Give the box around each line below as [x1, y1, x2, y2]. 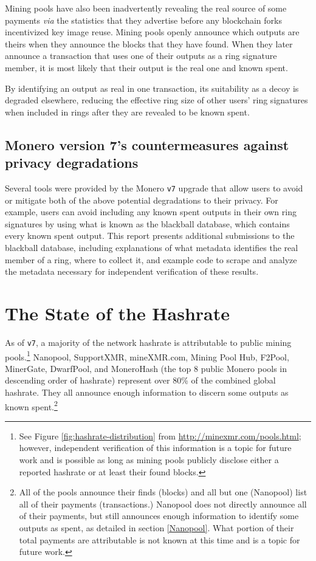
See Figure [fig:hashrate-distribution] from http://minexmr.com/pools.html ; [19, 429, 301, 442]
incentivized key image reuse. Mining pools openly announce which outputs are [5, 26, 300, 38]
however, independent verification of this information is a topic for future [19, 441, 292, 454]
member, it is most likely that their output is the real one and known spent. [5, 61, 288, 74]
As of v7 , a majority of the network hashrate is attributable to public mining [5, 336, 292, 348]
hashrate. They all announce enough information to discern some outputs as [5, 385, 289, 398]
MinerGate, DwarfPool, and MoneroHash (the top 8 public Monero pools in [5, 362, 287, 374]
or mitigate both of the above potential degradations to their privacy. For [5, 193, 278, 206]
